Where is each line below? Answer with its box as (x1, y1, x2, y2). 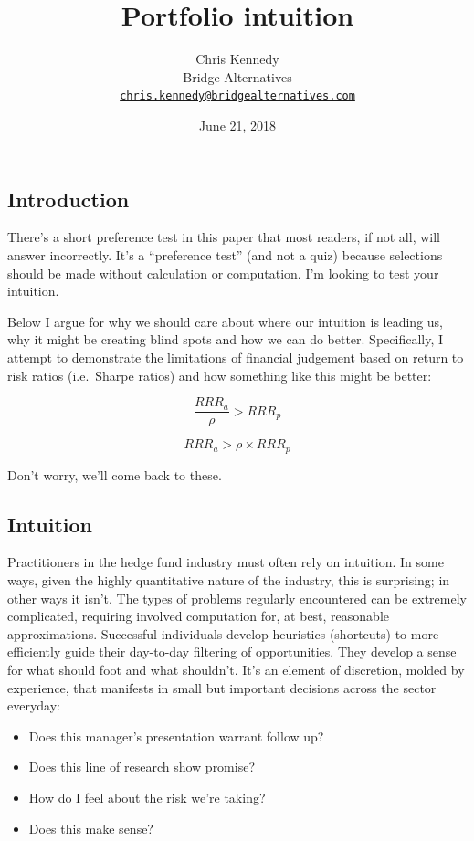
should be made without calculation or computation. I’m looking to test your (7, 263, 439, 282)
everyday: (7, 696, 60, 715)
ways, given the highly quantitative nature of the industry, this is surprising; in (7, 571, 450, 590)
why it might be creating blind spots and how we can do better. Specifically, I (7, 330, 444, 349)
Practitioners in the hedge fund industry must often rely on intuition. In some (7, 552, 444, 572)
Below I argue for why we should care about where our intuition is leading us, (7, 311, 444, 331)
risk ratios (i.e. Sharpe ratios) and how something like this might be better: (7, 365, 432, 384)
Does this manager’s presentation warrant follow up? (28, 726, 324, 745)
